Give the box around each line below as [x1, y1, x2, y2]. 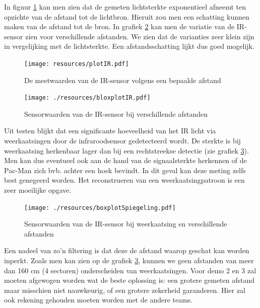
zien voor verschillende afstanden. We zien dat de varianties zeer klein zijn [25, 31, 254, 41]
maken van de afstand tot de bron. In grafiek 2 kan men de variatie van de [4, 21, 235, 32]
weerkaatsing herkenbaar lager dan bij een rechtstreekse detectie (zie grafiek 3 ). [4, 145, 249, 156]
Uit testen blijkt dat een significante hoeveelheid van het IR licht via [4, 125, 216, 136]
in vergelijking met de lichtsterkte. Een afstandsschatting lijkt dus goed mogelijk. [4, 41, 254, 51]
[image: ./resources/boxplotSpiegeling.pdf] [24, 204, 176, 211]
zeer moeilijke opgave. [4, 185, 72, 195]
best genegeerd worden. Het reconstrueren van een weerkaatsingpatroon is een [4, 175, 245, 185]
